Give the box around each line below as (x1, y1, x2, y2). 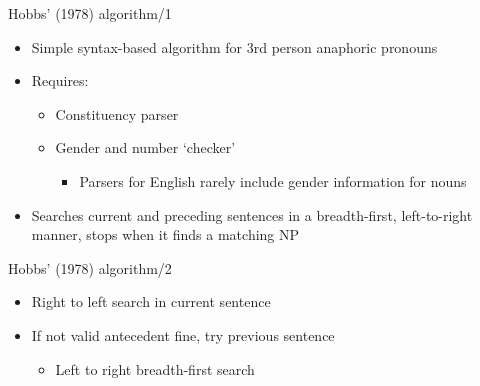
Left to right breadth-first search (55, 358, 255, 379)
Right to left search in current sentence (31, 291, 271, 312)
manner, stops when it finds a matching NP (31, 224, 300, 245)
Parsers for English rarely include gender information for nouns (79, 170, 467, 191)
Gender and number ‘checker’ (55, 137, 236, 158)
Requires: (31, 70, 89, 91)
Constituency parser (55, 103, 179, 124)
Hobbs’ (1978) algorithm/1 (8, 3, 172, 23)
